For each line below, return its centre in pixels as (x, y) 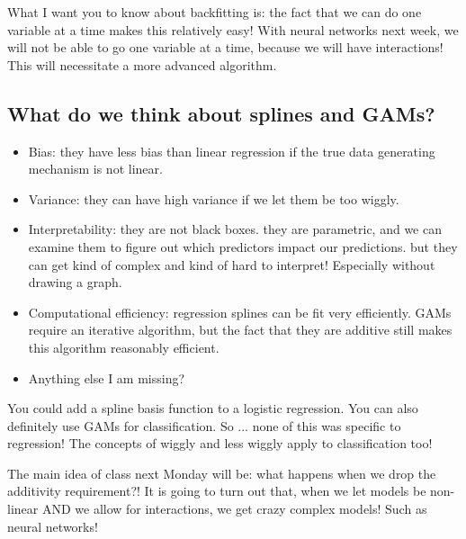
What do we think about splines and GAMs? (221, 113)
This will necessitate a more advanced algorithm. (142, 64)
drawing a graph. (75, 282)
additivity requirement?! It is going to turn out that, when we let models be (217, 491)
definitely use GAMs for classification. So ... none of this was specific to (204, 425)
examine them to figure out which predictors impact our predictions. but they (243, 246)
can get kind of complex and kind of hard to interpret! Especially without (232, 264)
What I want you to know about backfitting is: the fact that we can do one (215, 12)
